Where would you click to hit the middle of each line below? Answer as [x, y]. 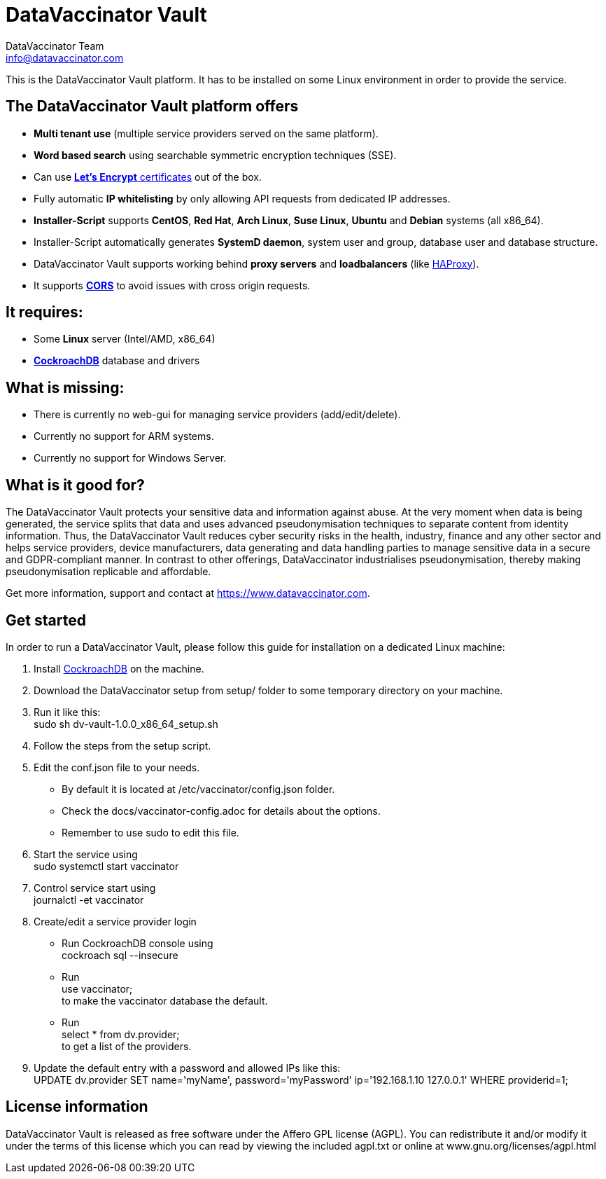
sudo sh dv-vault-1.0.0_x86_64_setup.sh [126, 724]
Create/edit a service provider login [115, 921]
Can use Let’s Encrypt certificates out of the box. [148, 177]
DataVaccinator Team [55, 46]
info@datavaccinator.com [65, 57]
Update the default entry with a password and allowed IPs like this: [187, 1068]
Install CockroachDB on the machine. [119, 668]
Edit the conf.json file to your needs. [117, 767]
